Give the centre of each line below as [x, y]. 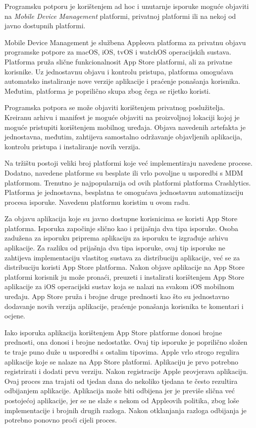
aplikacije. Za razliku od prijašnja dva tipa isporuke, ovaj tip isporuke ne [115, 248]
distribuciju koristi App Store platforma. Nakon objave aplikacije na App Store [125, 267]
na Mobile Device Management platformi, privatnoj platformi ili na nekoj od [120, 16]
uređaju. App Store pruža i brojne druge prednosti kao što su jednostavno [117, 296]
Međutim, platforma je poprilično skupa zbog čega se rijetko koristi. [108, 91]
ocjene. [15, 316]
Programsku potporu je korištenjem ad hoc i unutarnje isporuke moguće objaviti [127, 6]
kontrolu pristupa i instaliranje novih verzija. [73, 146]
